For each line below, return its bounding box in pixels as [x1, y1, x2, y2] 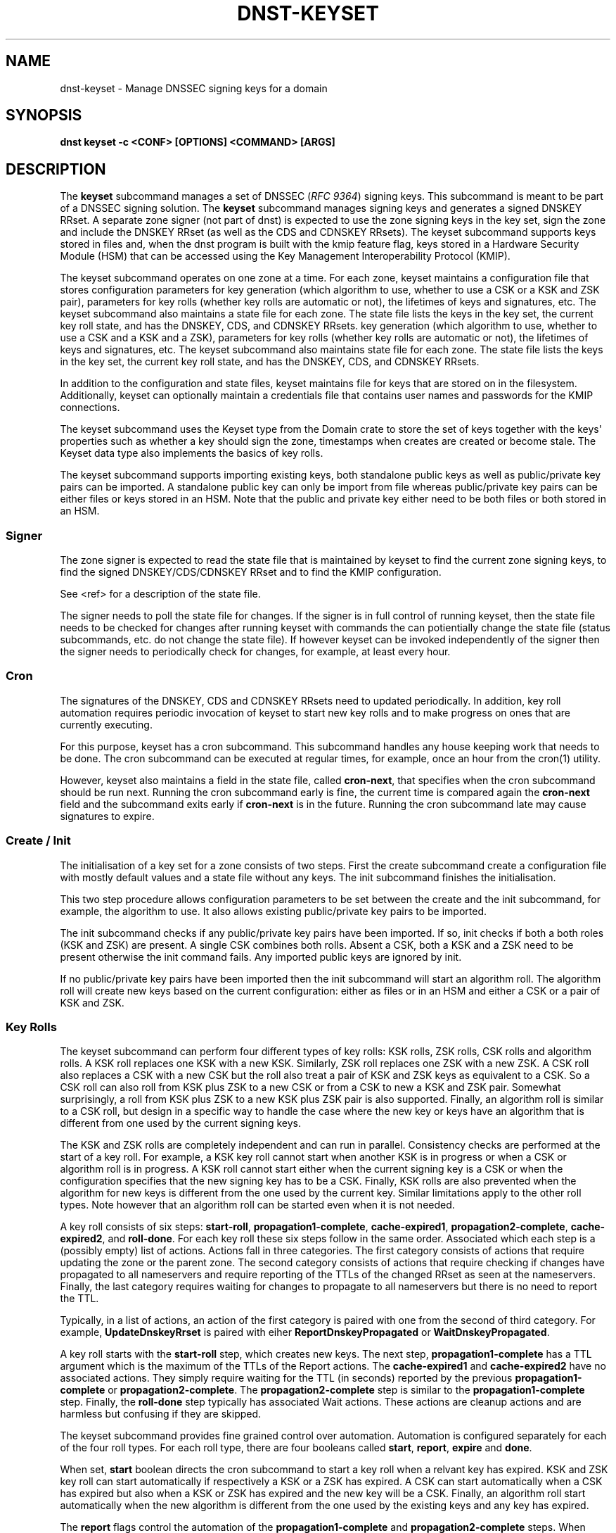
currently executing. [60, 718, 153, 731]
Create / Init [6, 833, 71, 848]
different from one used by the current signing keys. [60, 1117, 302, 1130]
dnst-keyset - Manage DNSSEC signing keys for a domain [60, 82, 328, 94]
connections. [60, 401, 120, 414]
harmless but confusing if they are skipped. [60, 1408, 262, 1420]
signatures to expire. [60, 809, 155, 822]
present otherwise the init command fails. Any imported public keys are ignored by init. [60, 950, 462, 963]
